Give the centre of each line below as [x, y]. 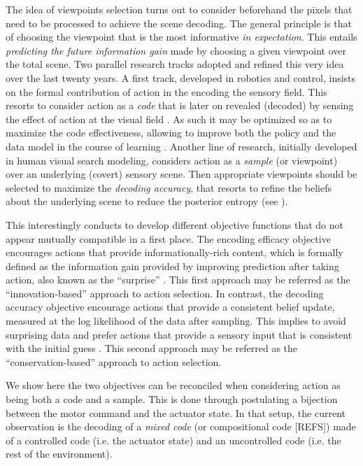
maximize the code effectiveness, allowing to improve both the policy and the [171, 133]
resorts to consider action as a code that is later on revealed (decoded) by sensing [180, 105]
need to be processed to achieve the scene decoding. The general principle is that [179, 23]
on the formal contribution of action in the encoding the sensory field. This [166, 91]
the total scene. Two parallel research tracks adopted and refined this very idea [175, 64]
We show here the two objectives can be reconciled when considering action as [173, 385]
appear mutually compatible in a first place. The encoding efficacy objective [168, 238]
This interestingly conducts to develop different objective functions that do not [175, 224]
